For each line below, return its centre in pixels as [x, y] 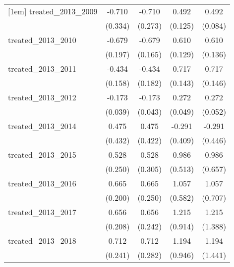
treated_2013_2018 [42, 241]
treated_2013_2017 [42, 212]
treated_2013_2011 [42, 68]
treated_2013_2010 [42, 40]
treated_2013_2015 [42, 155]
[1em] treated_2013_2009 [53, 11]
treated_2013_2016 [42, 183]
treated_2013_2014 [42, 126]
